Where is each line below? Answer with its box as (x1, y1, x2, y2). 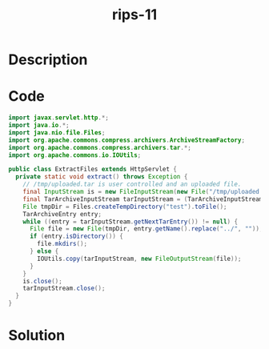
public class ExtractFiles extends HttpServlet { (8, 166, 178, 174)
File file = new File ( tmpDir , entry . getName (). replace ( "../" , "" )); (29, 225, 263, 233)
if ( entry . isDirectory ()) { (29, 232, 124, 241)
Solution (8, 327, 66, 345)
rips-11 (111, 6, 158, 24)
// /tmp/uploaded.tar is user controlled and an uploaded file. (22, 180, 242, 189)
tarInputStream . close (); (22, 284, 106, 293)
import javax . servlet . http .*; (8, 114, 110, 122)
